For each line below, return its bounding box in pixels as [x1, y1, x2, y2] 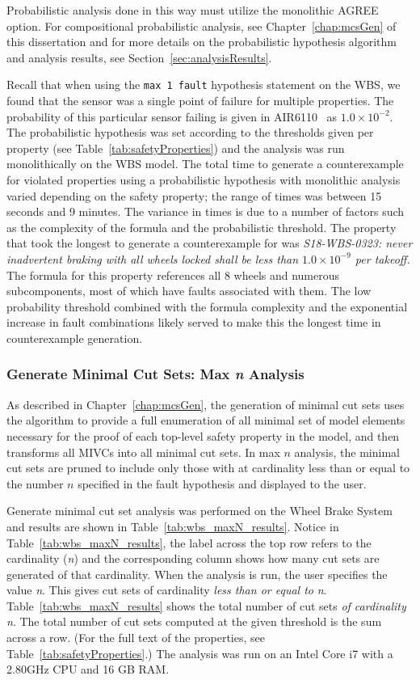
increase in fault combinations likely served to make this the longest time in [6, 314, 381, 331]
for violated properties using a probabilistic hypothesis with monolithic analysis [6, 171, 401, 188]
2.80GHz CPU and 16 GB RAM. [6, 661, 170, 678]
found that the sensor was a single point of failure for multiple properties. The [6, 92, 394, 109]
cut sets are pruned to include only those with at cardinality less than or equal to [6, 459, 410, 476]
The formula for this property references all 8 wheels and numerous [6, 266, 340, 283]
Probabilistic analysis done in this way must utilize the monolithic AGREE [6, 2, 379, 18]
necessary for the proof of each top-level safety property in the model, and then [6, 427, 400, 444]
